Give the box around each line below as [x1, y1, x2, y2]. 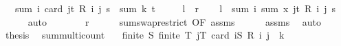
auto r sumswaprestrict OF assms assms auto [27, 14, 322, 28]
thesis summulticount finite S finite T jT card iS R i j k [5, 28, 285, 42]
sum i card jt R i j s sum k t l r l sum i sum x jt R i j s [14, 1, 336, 15]
